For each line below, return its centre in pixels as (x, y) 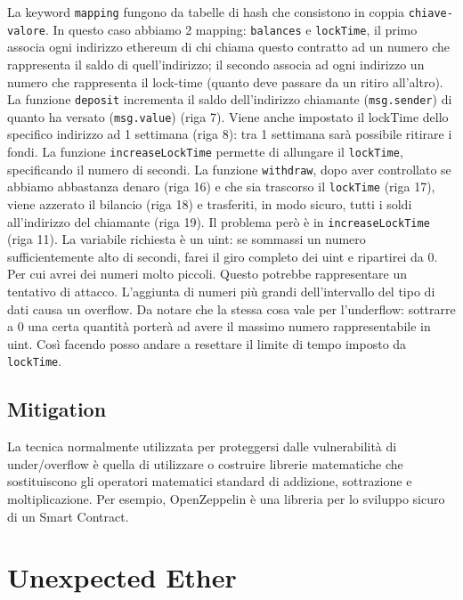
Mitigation (57, 409)
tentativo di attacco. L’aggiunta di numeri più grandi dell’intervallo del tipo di (221, 291)
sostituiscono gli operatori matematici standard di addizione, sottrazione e (210, 481)
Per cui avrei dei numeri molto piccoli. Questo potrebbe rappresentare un (207, 274)
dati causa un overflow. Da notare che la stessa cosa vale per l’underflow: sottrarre (231, 308)
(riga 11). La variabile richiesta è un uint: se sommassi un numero (187, 239)
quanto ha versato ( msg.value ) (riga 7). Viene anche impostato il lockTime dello (228, 116)
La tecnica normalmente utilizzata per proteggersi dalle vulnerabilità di (202, 446)
